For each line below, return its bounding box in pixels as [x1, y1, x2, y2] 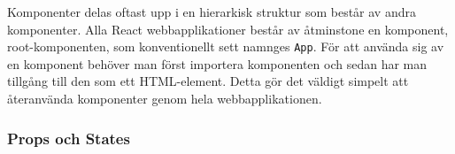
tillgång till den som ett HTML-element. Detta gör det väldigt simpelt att [7, 72, 409, 90]
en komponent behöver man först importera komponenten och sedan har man [7, 54, 428, 73]
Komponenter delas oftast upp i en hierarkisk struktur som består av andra [7, 3, 416, 20]
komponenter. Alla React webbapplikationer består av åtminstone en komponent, [7, 19, 449, 38]
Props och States [7, 127, 130, 149]
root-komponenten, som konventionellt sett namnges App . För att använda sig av [7, 37, 444, 56]
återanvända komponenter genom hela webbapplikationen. [7, 89, 322, 108]
